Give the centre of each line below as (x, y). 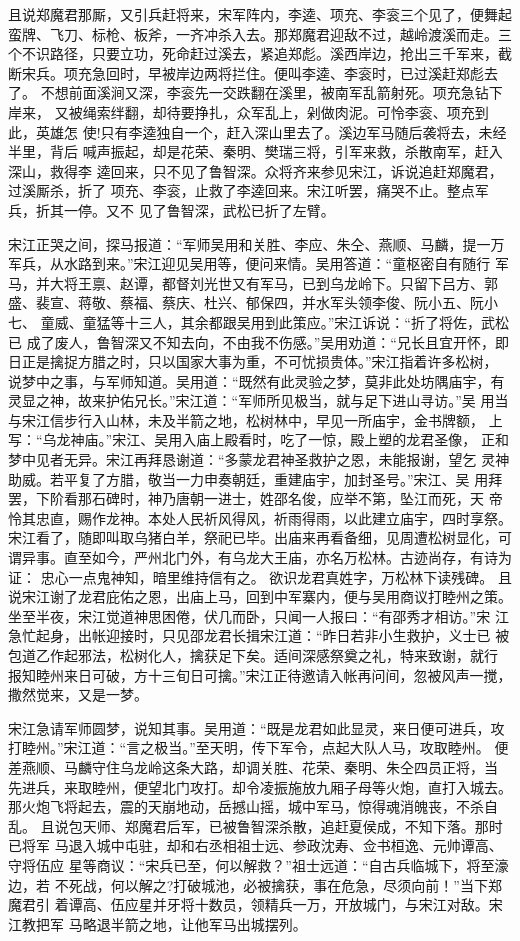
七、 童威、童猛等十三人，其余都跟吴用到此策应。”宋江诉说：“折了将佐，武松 (258, 321)
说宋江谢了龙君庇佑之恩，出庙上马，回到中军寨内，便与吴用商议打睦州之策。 (260, 596)
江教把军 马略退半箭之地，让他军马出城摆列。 (157, 923)
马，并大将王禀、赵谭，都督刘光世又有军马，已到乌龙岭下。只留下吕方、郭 (253, 282)
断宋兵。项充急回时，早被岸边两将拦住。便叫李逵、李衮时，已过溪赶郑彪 (246, 72)
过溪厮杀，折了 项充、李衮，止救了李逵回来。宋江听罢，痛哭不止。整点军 (248, 190)
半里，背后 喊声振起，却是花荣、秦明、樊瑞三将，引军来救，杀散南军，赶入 (255, 151)
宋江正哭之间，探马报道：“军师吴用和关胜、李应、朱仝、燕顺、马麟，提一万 (256, 243)
